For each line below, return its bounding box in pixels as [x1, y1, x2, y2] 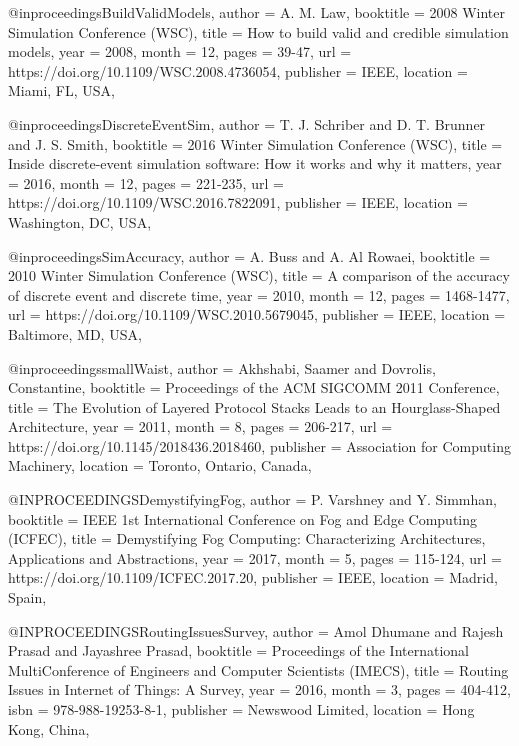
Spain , [8, 587, 47, 608]
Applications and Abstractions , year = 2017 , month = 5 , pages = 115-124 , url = [8, 547, 502, 568]
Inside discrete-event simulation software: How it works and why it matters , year [8, 153, 502, 174]
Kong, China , [8, 718, 90, 739]
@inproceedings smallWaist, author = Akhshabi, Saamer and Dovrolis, [8, 357, 436, 378]
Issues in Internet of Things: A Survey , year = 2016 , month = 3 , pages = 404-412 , [8, 679, 511, 700]
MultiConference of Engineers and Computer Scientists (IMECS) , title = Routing [8, 659, 509, 680]
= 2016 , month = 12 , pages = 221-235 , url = [8, 172, 284, 193]
